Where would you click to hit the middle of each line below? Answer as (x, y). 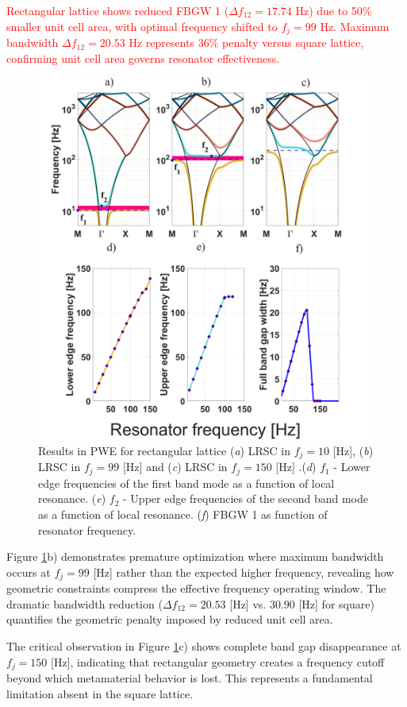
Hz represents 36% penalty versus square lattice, (246, 42)
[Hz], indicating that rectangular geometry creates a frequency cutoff (218, 661)
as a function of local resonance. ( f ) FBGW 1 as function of (183, 514)
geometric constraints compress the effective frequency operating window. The (196, 588)
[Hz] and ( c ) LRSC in (175, 467)
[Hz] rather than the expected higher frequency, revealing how (244, 572)
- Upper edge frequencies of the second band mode (246, 498)
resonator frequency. (87, 529)
